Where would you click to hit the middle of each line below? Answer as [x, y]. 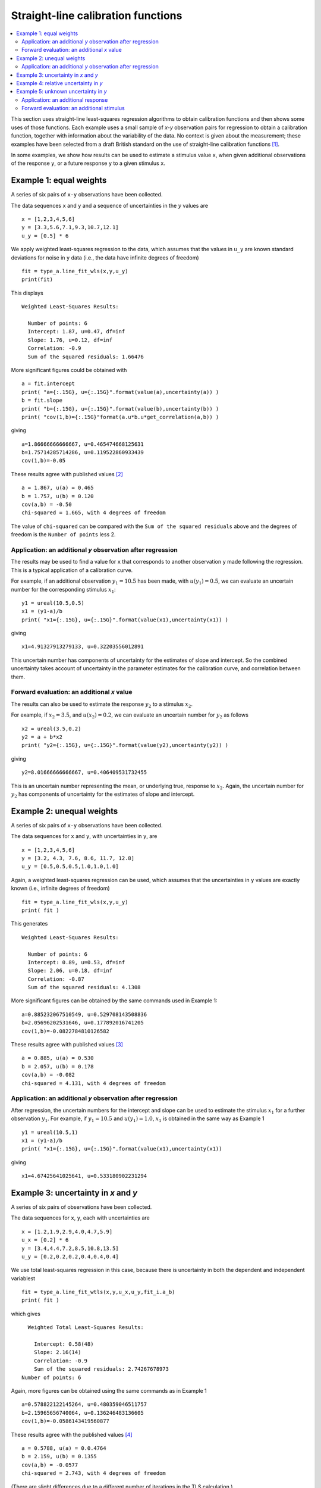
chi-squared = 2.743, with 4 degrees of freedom [94, 1473]
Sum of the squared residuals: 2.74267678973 [101, 1369]
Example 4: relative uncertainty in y [59, 83]
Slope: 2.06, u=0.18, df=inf [70, 971]
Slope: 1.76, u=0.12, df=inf [70, 340]
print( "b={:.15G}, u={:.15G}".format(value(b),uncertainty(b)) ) [120, 409]
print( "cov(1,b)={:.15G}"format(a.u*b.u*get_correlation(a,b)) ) [120, 417]
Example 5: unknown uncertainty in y [62, 92]
